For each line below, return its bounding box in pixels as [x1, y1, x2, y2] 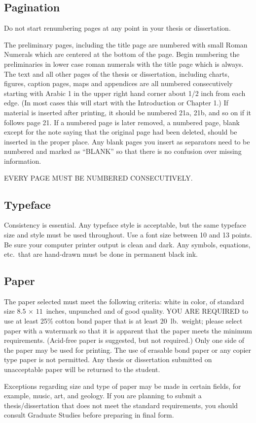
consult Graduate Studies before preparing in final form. [4, 410, 174, 420]
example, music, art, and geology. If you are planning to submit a [4, 390, 202, 401]
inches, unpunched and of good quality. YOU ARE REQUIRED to [46, 306, 249, 316]
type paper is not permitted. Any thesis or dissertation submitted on [4, 354, 212, 365]
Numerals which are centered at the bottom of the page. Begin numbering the [4, 49, 240, 59]
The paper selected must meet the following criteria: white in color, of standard [4, 296, 244, 306]
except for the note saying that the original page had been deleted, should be [4, 127, 237, 137]
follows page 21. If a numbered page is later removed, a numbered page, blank [4, 117, 240, 127]
